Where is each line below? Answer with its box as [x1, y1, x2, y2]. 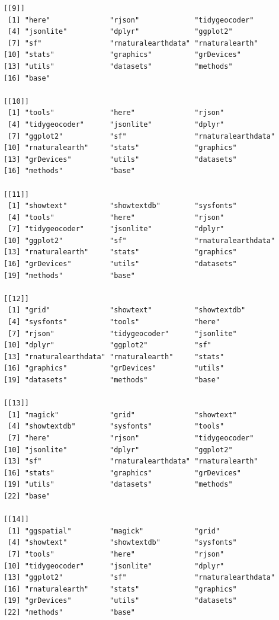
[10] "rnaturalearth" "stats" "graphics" [4, 143, 237, 152]
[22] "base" [4, 491, 50, 500]
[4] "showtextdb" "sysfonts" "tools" [8, 422, 225, 431]
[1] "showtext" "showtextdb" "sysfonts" [8, 202, 237, 210]
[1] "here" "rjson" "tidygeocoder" [8, 15, 254, 24]
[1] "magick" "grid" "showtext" [8, 410, 237, 419]
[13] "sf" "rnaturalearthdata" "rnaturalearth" [4, 457, 258, 466]
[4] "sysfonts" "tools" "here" [8, 318, 220, 327]
